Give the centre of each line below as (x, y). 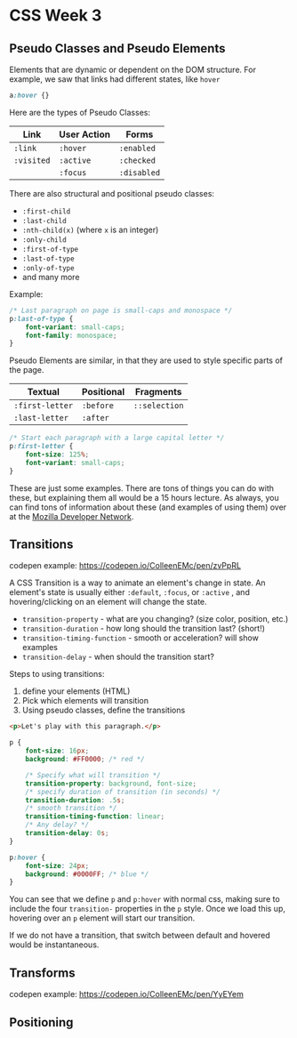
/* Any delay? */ (57, 825)
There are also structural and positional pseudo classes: (112, 193)
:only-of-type (48, 268)
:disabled (140, 173)
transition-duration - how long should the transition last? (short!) (143, 629)
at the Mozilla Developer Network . (72, 516)
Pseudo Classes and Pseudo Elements (117, 48)
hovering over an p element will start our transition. (102, 918)
